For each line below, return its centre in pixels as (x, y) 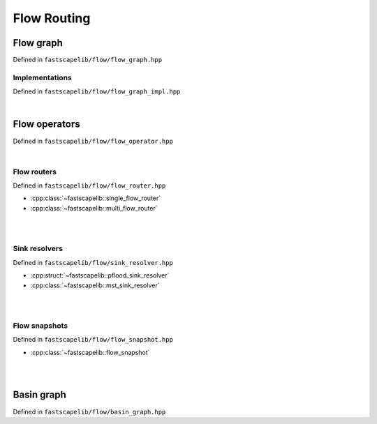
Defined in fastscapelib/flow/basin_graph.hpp (89, 411)
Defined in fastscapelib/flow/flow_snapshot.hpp (93, 340)
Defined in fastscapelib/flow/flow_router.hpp (89, 185)
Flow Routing (52, 18)
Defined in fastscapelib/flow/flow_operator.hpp (93, 141)
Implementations (43, 77)
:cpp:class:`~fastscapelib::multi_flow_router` (94, 208)
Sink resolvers (38, 249)
